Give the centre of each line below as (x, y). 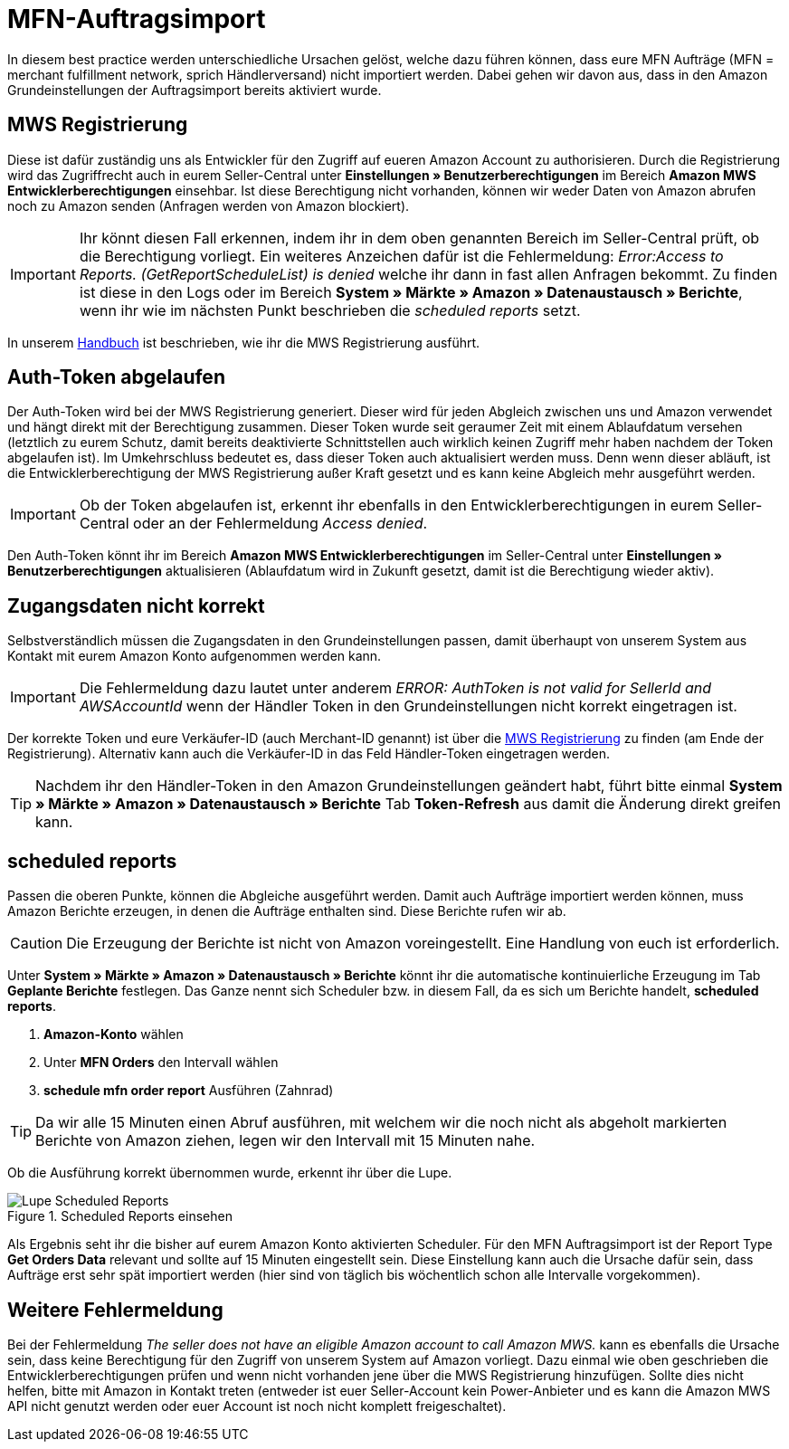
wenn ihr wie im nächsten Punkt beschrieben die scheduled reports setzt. (330, 310)
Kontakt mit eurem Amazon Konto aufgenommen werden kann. (195, 656)
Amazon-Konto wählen (114, 1034)
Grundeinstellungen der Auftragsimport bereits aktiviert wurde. (195, 90)
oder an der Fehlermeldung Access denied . (280, 524)
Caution (37, 944)
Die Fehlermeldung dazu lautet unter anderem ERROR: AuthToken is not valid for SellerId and (395, 688)
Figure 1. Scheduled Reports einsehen (120, 1216)
